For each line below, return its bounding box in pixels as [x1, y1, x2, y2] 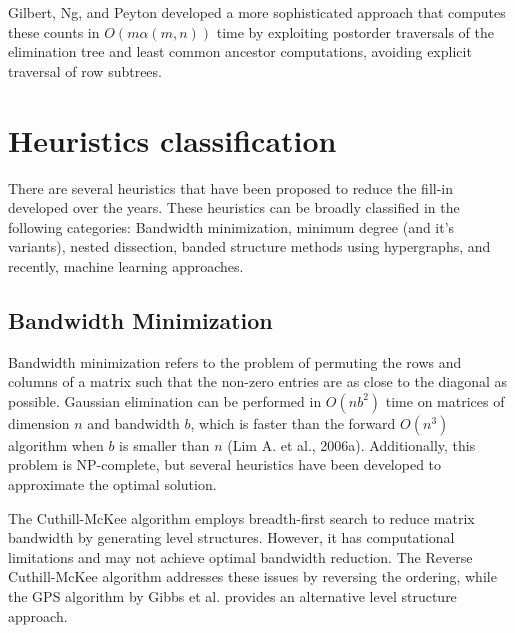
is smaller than [119, 434, 210, 455]
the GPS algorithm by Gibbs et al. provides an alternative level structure [8, 586, 457, 607]
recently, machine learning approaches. [8, 255, 244, 276]
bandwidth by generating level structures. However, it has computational [8, 527, 455, 548]
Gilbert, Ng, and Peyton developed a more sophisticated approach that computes [8, 2, 506, 22]
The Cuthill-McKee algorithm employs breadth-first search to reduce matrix [8, 507, 475, 528]
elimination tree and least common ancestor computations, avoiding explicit [8, 41, 472, 62]
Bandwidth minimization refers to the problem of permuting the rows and [8, 351, 462, 372]
